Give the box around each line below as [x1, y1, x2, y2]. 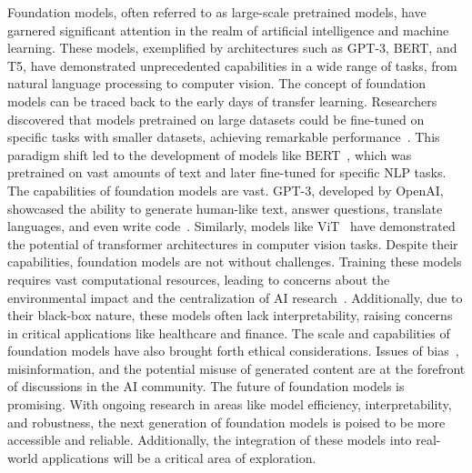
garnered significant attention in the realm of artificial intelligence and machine [7, 20, 449, 39]
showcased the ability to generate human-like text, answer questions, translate [7, 198, 443, 217]
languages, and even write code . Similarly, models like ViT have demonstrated [7, 216, 456, 236]
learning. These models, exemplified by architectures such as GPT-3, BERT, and [7, 38, 457, 57]
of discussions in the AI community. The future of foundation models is [7, 377, 405, 396]
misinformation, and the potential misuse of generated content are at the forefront [7, 358, 466, 377]
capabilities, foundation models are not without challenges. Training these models [7, 252, 462, 271]
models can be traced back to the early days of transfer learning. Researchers [7, 91, 437, 110]
